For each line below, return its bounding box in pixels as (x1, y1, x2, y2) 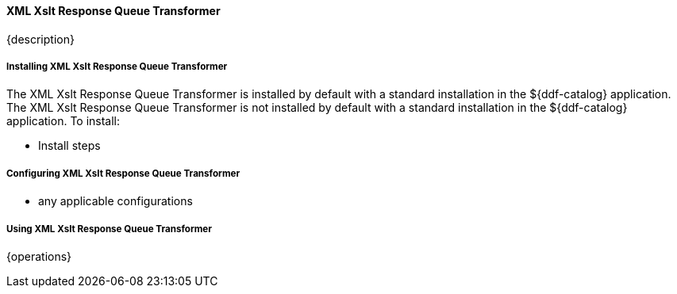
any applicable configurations (38, 194, 193, 208)
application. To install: (6, 114, 121, 128)
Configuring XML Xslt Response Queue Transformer (6, 167, 240, 179)
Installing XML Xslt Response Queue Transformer (6, 61, 228, 72)
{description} (6, 32, 75, 46)
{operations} (6, 249, 72, 263)
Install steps (38, 139, 101, 153)
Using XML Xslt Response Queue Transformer (6, 223, 213, 235)
